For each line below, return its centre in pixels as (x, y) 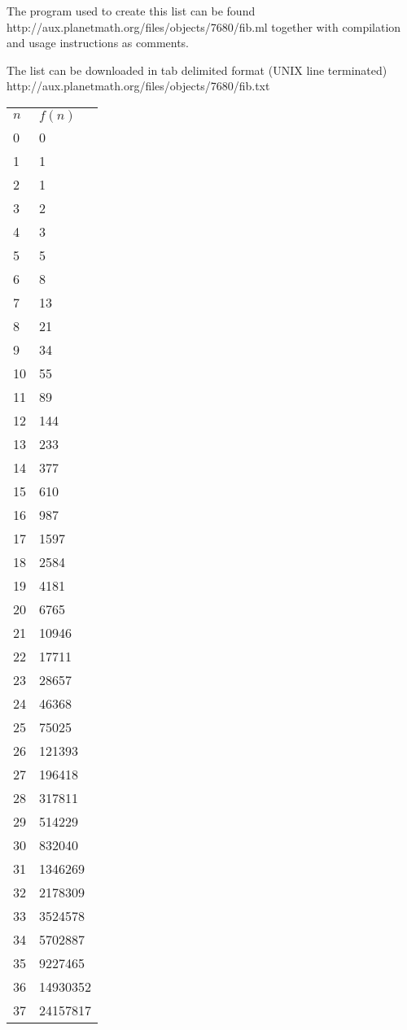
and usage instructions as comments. (98, 43)
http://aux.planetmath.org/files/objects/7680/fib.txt (138, 86)
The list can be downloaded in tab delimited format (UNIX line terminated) (197, 70)
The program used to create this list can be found (131, 11)
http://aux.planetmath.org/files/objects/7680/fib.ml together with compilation (204, 26)
